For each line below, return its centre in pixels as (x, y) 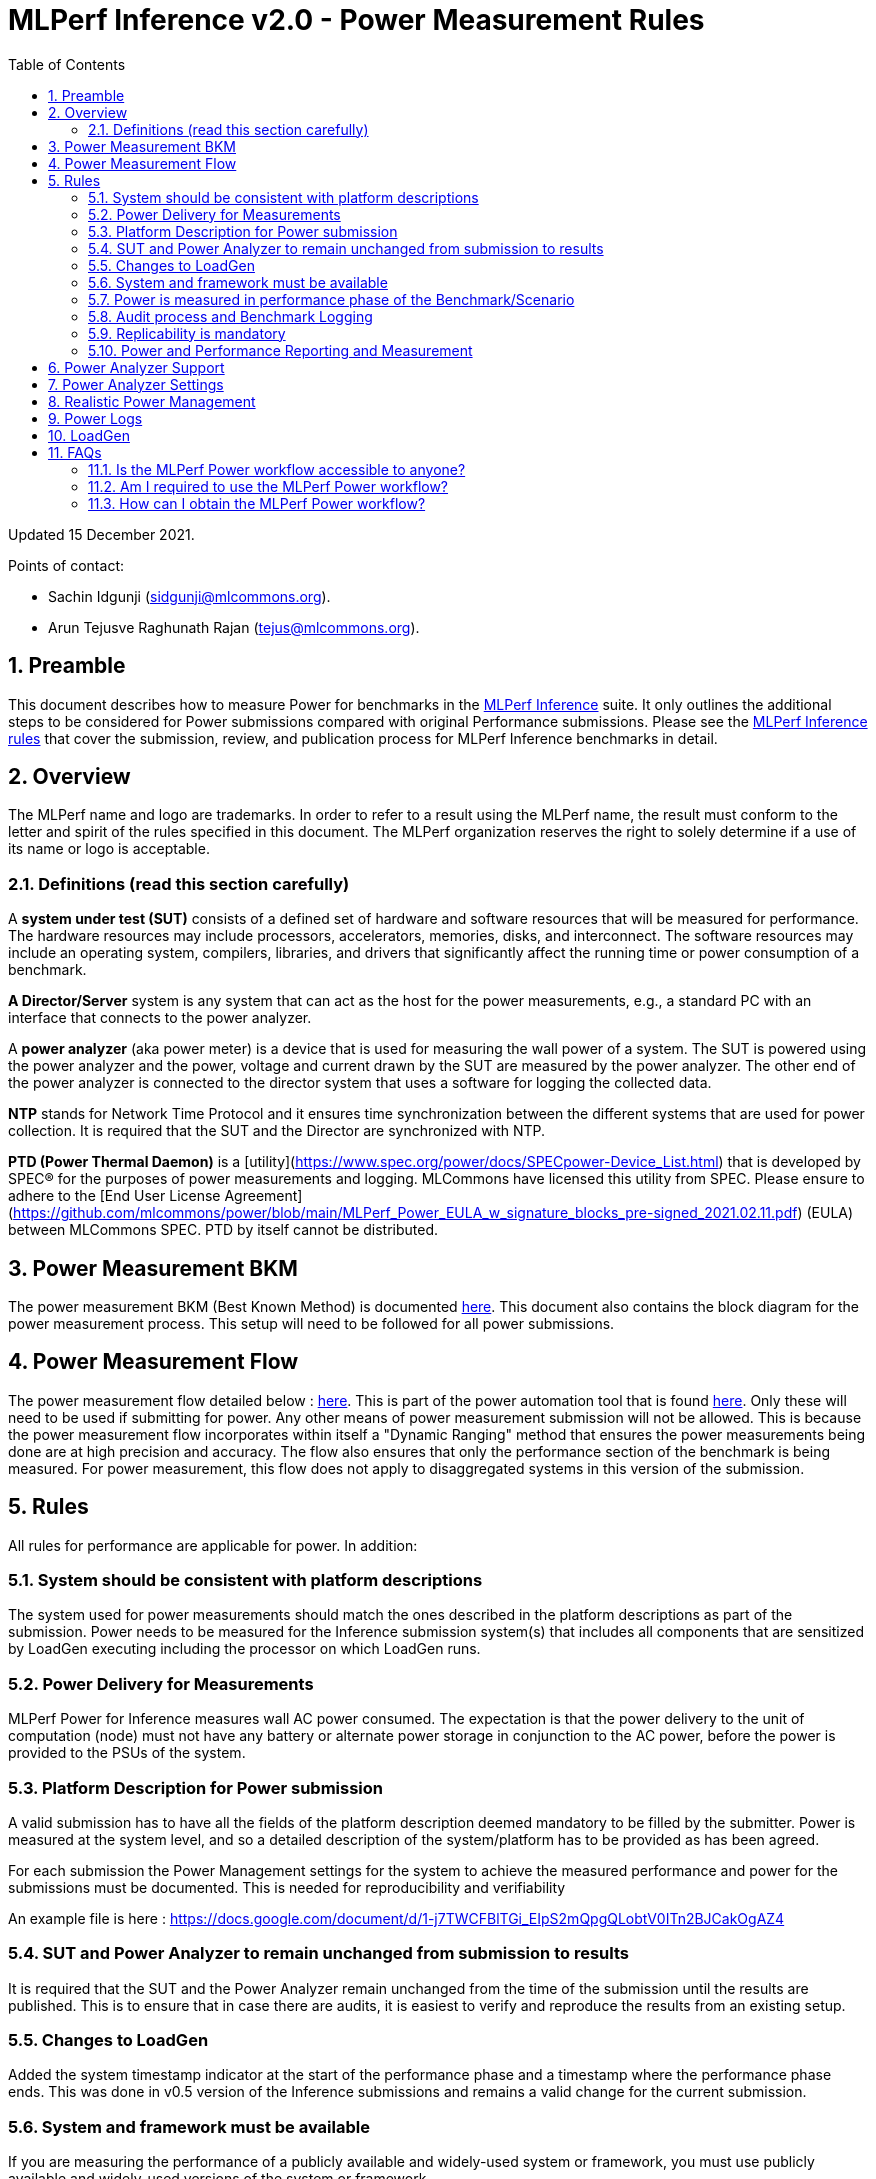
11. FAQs (75, 452)
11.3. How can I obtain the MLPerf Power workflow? (257, 503)
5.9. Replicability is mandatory (187, 333)
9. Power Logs (95, 418)
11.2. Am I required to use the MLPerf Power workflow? (268, 486)
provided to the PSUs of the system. (127, 1753)
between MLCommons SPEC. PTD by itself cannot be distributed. (223, 1230)
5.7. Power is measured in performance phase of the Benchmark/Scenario (331, 299)
